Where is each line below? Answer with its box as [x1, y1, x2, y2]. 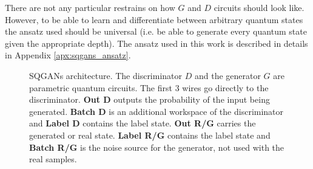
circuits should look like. [214, 1, 305, 13]
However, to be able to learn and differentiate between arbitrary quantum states [5, 13, 303, 26]
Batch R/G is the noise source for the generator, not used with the [29, 140, 284, 153]
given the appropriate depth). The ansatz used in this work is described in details [5, 36, 308, 49]
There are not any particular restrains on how [5, 1, 175, 13]
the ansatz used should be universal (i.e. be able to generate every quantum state [5, 25, 307, 38]
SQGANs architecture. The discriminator [29, 69, 183, 81]
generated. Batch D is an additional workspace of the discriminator [29, 105, 284, 117]
